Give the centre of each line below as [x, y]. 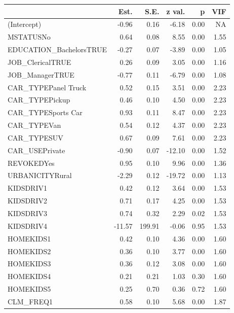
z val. [176, 11]
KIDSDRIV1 [27, 188]
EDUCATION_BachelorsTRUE [57, 49]
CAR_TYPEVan [34, 125]
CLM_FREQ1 [30, 301]
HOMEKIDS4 [29, 276]
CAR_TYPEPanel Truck [47, 87]
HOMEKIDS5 [29, 289]
